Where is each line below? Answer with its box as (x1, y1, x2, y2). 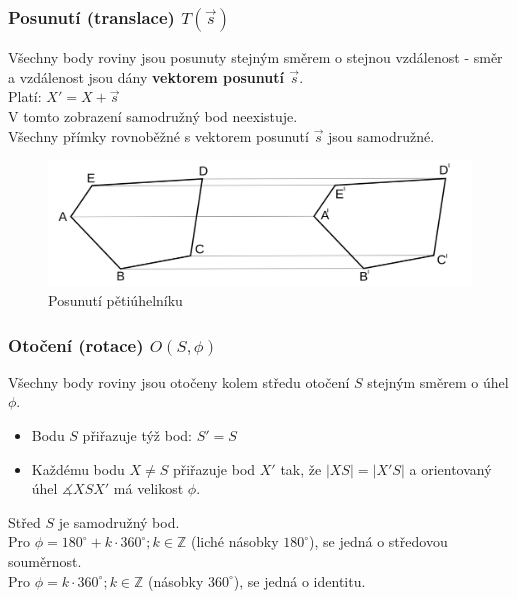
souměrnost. (8, 551, 82, 572)
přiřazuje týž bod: (82, 425, 192, 446)
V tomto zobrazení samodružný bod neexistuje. (8, 106, 298, 126)
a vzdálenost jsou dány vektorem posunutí (8, 66, 284, 87)
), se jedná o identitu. (233, 570, 366, 591)
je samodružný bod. (58, 511, 180, 532)
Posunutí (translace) (8, 4, 175, 29)
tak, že (280, 458, 322, 479)
